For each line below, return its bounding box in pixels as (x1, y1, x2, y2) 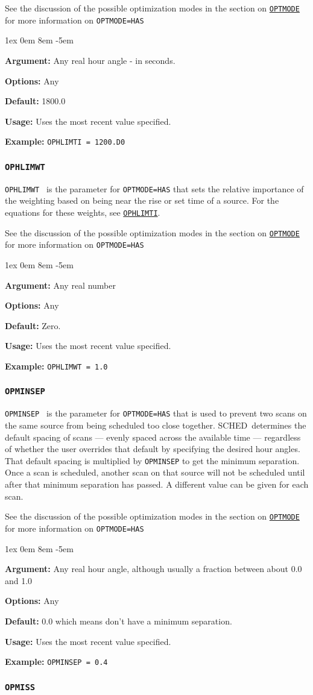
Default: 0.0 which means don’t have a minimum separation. (5, 614, 232, 627)
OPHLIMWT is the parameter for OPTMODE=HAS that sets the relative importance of (5, 182, 304, 195)
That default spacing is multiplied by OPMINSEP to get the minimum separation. (5, 454, 300, 467)
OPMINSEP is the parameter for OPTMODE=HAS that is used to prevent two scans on (5, 407, 307, 420)
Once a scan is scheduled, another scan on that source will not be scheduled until (5, 466, 305, 479)
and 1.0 (5, 574, 33, 587)
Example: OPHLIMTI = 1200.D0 (5, 135, 125, 148)
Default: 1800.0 (5, 95, 66, 107)
